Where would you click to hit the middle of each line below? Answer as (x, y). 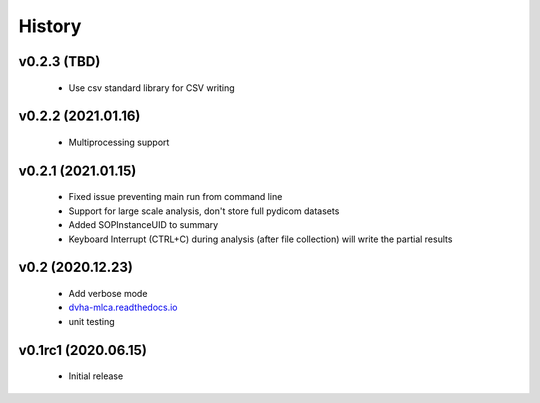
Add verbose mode (108, 293)
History (50, 26)
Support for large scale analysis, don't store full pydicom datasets (204, 211)
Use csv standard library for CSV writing (151, 87)
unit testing (91, 321)
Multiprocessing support (119, 142)
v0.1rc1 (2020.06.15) (82, 350)
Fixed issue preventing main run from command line (175, 197)
